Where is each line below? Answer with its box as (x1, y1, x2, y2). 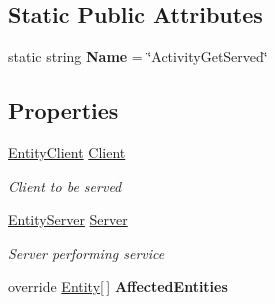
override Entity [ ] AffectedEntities (8, 276, 228, 297)
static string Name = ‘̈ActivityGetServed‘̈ (8, 46, 268, 67)
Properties (8, 95, 119, 126)
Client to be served (8, 175, 122, 196)
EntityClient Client (8, 142, 126, 162)
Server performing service (8, 242, 165, 263)
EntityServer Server (8, 209, 128, 230)
